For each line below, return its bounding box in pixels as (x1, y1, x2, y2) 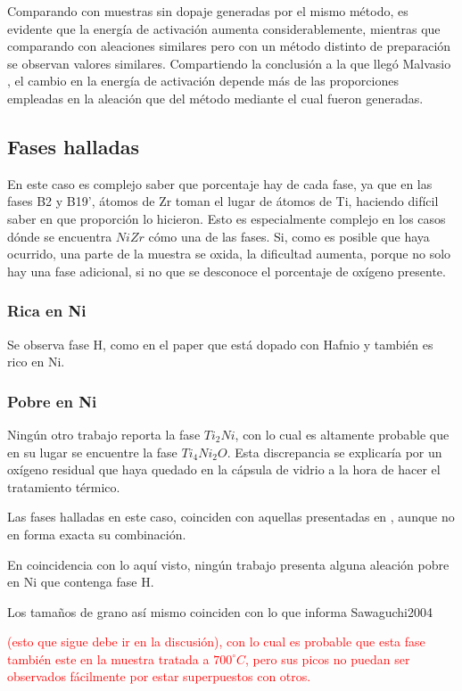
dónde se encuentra (7, 226, 112, 245)
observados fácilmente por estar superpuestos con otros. (7, 667, 311, 686)
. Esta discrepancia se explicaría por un (227, 442, 442, 461)
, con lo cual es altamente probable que (235, 424, 450, 443)
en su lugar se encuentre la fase (7, 442, 177, 461)
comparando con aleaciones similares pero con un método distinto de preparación (7, 37, 451, 55)
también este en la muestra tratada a (7, 649, 210, 668)
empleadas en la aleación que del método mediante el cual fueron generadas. (7, 88, 424, 107)
